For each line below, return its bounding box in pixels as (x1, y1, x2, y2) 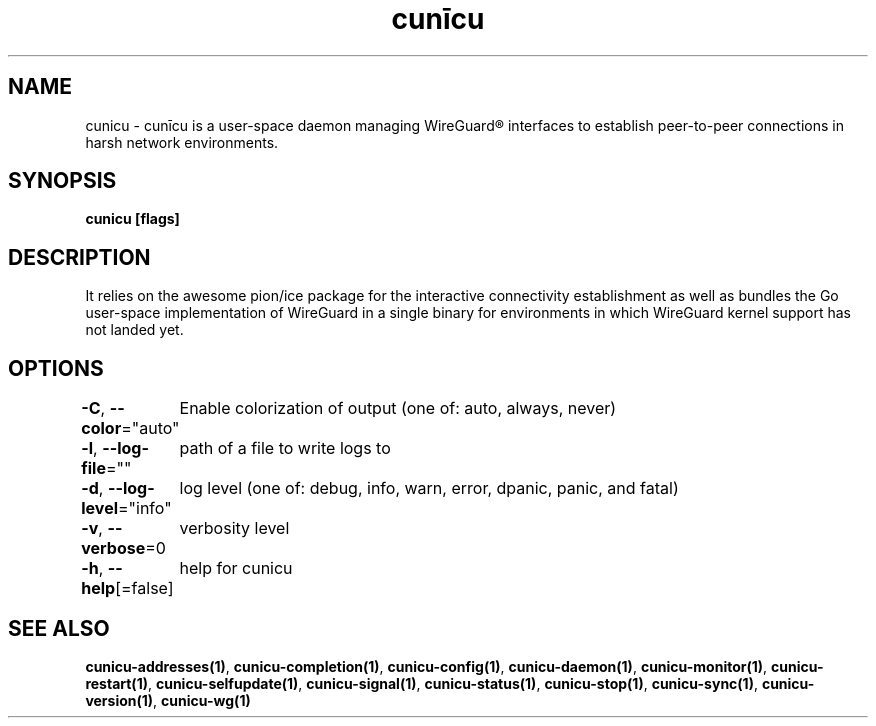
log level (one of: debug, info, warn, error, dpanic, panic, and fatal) (179, 478, 679, 499)
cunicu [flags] (85, 210, 180, 228)
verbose (81, 538, 146, 559)
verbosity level (179, 518, 290, 539)
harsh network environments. (85, 133, 279, 151)
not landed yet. (85, 321, 184, 339)
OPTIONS (8, 355, 104, 381)
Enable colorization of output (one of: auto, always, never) (179, 398, 617, 419)
